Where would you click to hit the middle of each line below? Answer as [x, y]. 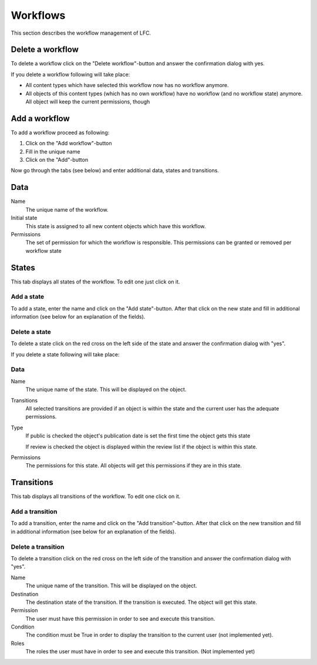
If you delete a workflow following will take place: [70, 74]
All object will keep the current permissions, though [88, 102]
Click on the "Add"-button [57, 160]
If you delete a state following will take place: [65, 354]
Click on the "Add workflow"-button [69, 143]
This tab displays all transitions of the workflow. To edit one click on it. [96, 496]
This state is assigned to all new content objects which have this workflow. [116, 226]
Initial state [24, 218]
